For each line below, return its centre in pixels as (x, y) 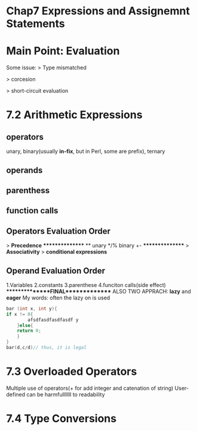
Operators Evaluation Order (59, 231)
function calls (32, 211)
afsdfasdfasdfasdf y (53, 320)
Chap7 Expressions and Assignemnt (98, 11)
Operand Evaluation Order (56, 270)
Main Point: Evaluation (63, 51)
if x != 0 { (20, 314)
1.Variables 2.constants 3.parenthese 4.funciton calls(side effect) (86, 285)
